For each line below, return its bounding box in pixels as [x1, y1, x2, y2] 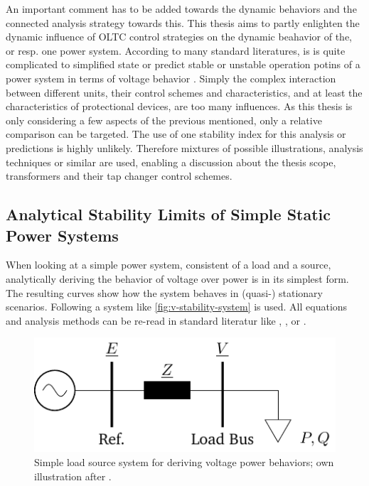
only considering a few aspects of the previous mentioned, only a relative [6, 112, 322, 127]
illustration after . [34, 468, 112, 483]
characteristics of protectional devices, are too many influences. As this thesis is [6, 99, 353, 114]
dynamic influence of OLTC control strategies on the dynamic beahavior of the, [6, 29, 352, 44]
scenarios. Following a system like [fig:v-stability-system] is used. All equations [6, 299, 348, 314]
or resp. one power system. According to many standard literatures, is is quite [6, 43, 346, 58]
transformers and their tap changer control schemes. [6, 168, 232, 183]
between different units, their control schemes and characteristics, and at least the [6, 85, 363, 99]
